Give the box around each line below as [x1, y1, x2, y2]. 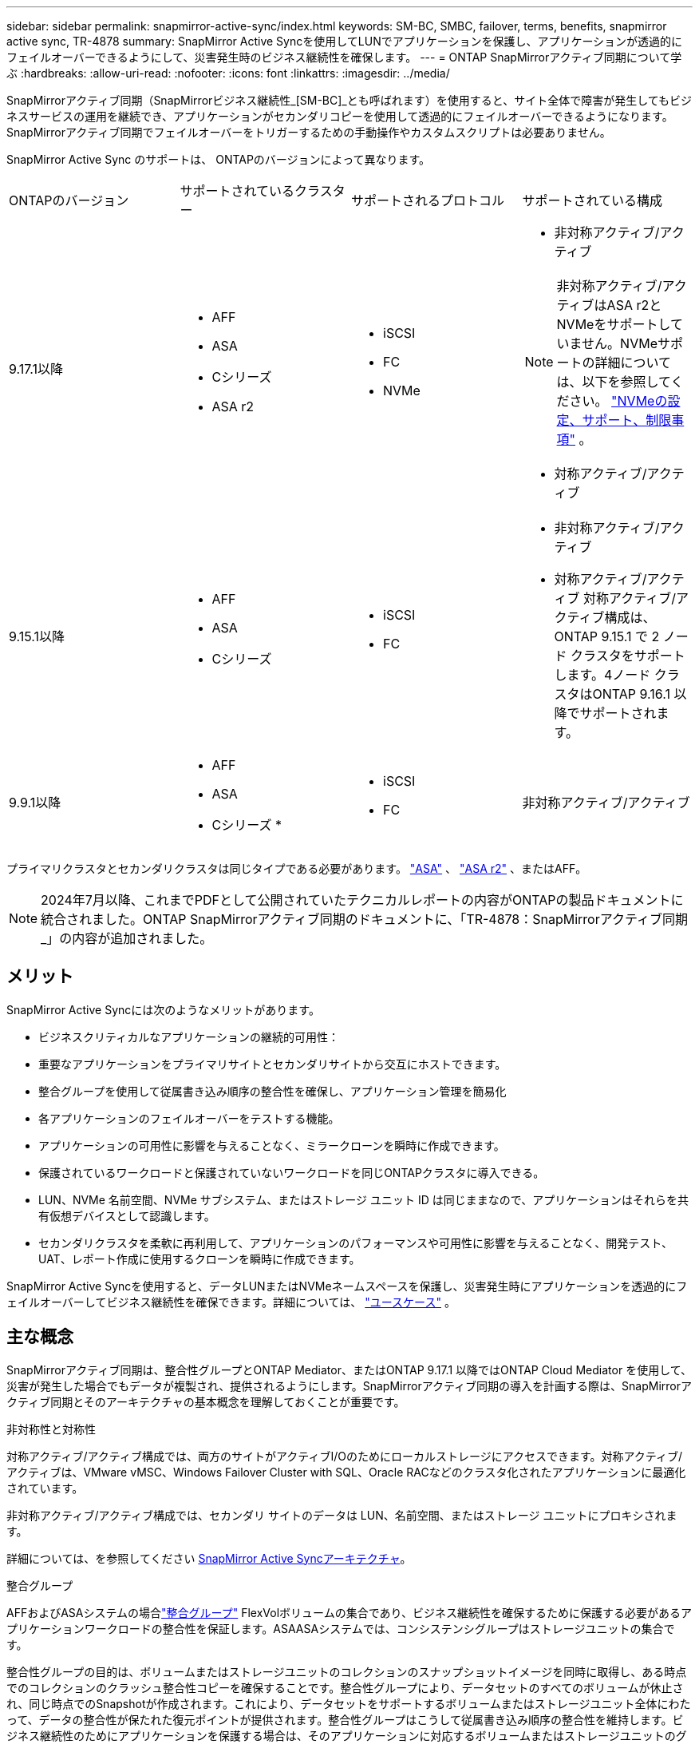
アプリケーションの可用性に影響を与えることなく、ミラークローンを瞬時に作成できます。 [38, 1138, 505, 1152]
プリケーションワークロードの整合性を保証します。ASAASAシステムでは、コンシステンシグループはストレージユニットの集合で [6, 1621, 675, 1635]
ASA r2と [606, 297, 662, 313]
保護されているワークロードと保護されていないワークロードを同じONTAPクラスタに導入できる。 [38, 1165, 545, 1179]
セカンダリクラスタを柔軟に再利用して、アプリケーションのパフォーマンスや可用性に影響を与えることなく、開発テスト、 [38, 1235, 673, 1250]
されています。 [6, 1480, 84, 1495]
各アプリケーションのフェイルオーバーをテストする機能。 [38, 1111, 340, 1125]
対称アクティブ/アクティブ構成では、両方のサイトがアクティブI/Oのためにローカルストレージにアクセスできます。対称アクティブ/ [6, 1449, 683, 1463]
